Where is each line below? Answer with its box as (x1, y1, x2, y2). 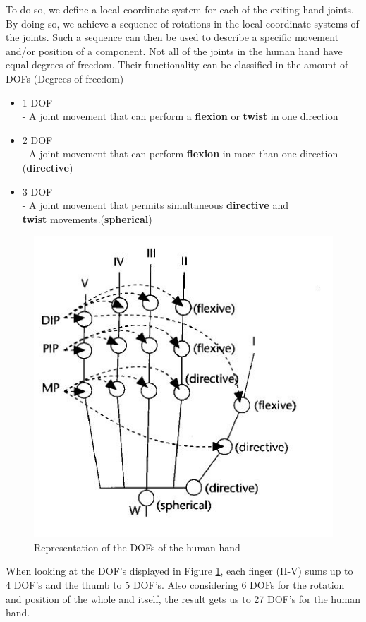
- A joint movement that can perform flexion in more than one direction (22, 146, 338, 161)
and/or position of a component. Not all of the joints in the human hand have (6, 43, 343, 58)
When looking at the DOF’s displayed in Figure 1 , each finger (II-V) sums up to (6, 563, 353, 578)
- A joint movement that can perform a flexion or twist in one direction (22, 109, 338, 124)
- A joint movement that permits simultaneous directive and (22, 198, 288, 213)
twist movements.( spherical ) (22, 211, 152, 226)
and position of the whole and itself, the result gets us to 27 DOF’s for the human (6, 591, 360, 606)
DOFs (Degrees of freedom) (6, 71, 124, 85)
